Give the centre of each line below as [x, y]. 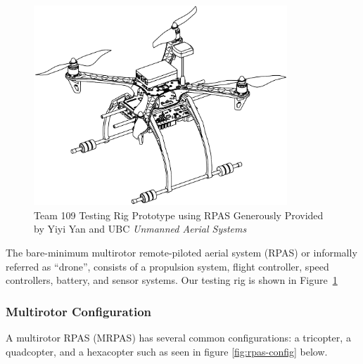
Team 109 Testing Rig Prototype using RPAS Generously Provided [179, 215]
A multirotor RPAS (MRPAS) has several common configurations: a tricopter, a [178, 338]
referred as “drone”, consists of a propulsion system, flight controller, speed [167, 266]
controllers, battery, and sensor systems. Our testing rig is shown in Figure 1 [172, 280]
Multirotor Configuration [79, 311]
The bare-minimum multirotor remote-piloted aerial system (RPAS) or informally [181, 253]
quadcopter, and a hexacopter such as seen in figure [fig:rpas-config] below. [167, 351]
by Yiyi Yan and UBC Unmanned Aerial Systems [140, 229]
